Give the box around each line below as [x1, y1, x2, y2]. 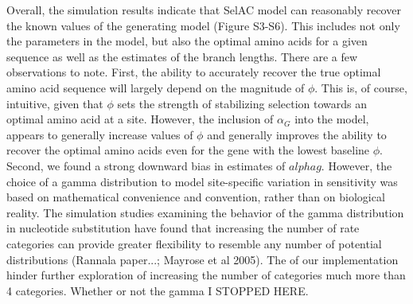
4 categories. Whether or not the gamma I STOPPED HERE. [6, 282, 309, 298]
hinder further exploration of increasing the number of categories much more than [6, 267, 406, 283]
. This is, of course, [314, 79, 407, 95]
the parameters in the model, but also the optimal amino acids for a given [6, 33, 368, 49]
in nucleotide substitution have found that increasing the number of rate [6, 220, 360, 236]
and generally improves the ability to [207, 126, 387, 142]
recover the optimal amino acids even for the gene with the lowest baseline [6, 142, 370, 158]
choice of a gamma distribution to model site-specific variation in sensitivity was [6, 173, 398, 189]
